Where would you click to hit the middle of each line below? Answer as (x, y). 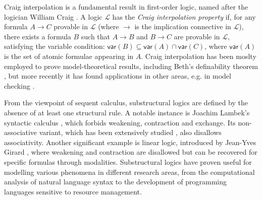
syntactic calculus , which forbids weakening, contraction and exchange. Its (120, 122)
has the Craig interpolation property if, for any (184, 16)
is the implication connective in (183, 26)
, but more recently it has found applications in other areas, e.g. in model (118, 76)
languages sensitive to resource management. (73, 191)
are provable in (197, 36)
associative (21, 132)
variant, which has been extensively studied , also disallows (130, 132)
